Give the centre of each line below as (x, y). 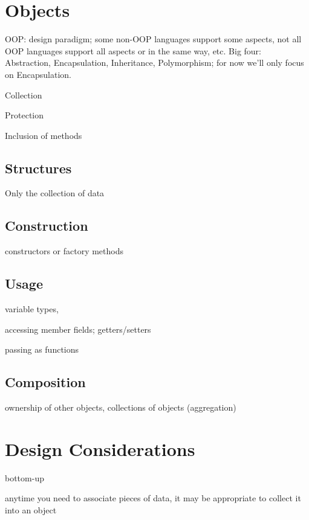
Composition (45, 382)
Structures (38, 168)
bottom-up (24, 477)
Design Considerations (100, 448)
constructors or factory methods (64, 251)
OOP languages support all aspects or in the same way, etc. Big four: (133, 50)
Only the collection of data (55, 193)
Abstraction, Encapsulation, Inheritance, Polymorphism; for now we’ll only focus (154, 63)
